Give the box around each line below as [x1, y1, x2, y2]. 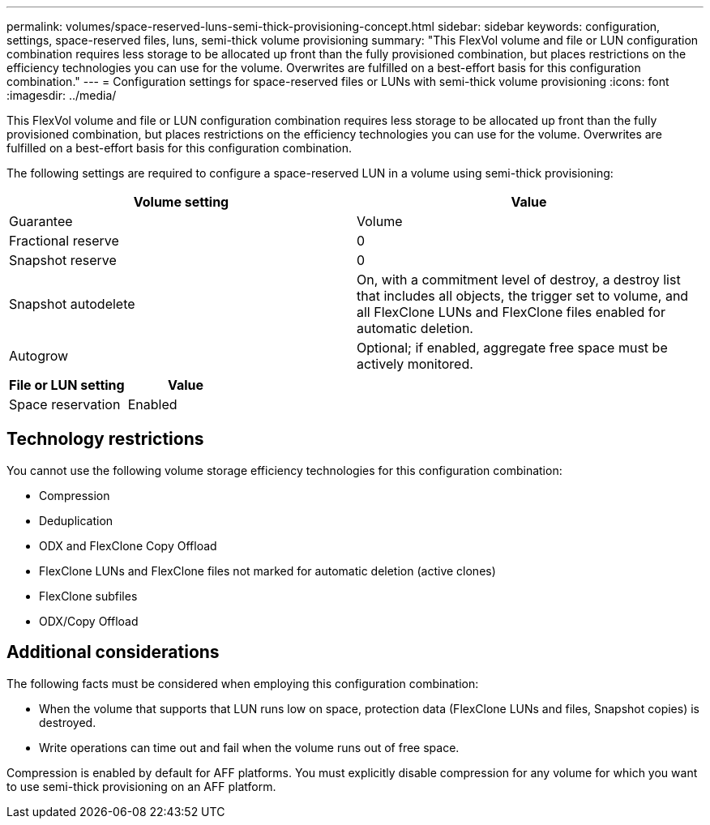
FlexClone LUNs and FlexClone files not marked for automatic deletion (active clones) [39, 563, 496, 578]
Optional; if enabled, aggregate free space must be [357, 340, 668, 356]
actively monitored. [357, 356, 473, 372]
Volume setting [133, 194, 229, 210]
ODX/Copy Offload [39, 613, 139, 628]
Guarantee [9, 213, 73, 229]
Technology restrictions [6, 429, 204, 450]
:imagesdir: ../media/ [6, 88, 117, 102]
